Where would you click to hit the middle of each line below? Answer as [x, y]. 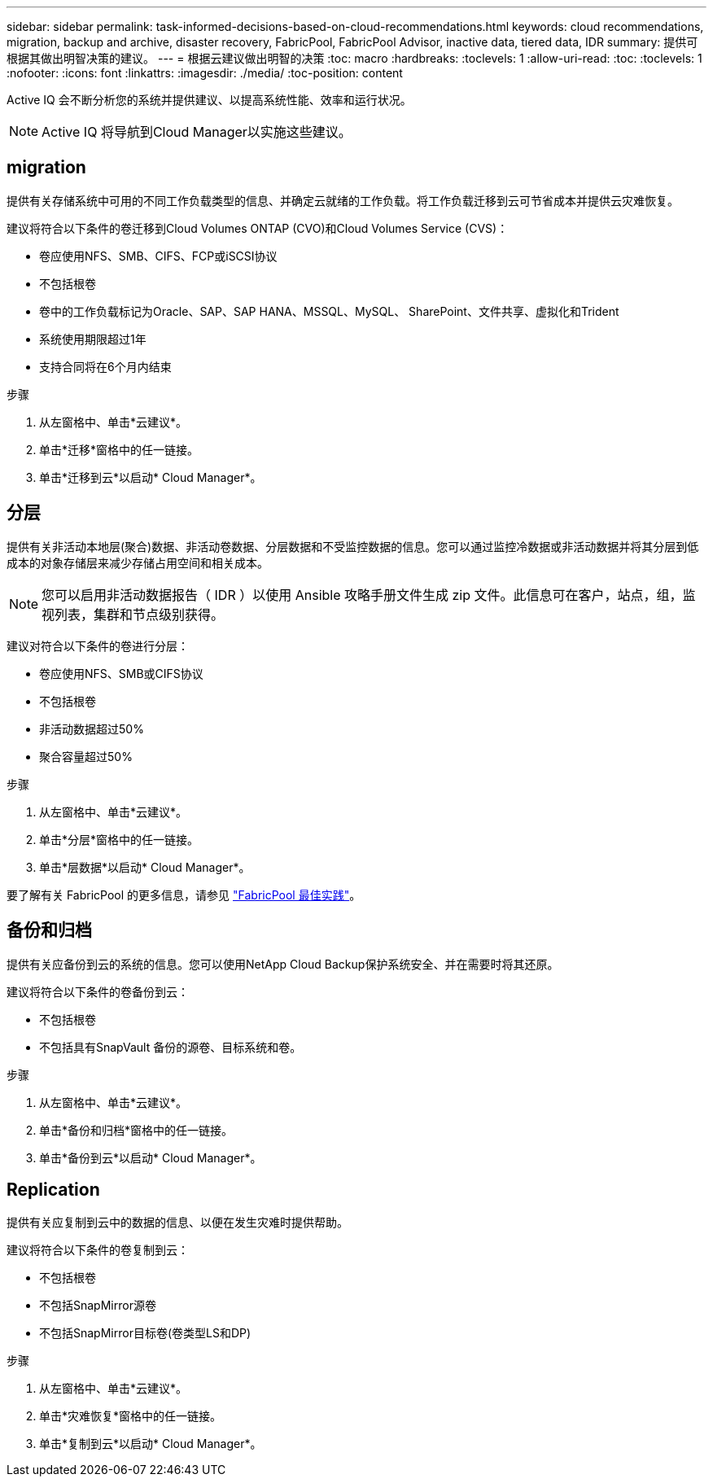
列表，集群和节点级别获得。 [140, 614]
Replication [53, 1189]
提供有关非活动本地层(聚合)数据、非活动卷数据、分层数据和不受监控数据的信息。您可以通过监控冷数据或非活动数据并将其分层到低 [353, 546]
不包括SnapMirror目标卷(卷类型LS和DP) [145, 1333]
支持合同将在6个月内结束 [105, 366]
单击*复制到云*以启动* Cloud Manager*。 [151, 1444]
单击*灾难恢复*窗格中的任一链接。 [131, 1416]
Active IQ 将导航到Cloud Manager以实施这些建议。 [197, 132]
